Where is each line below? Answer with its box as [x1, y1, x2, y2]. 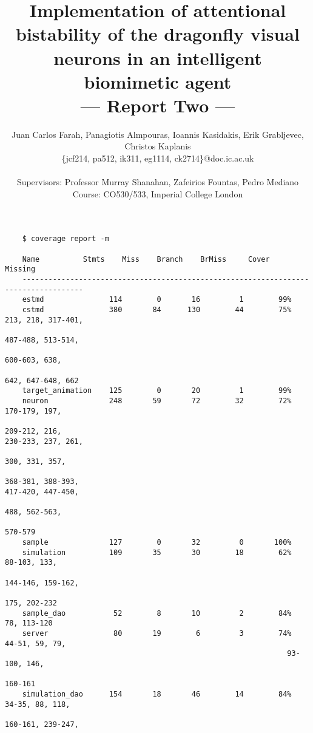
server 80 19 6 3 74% [22, 629, 292, 638]
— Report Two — [80, 92, 235, 117]
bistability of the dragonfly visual [16, 21, 300, 46]
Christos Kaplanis [124, 140, 191, 152]
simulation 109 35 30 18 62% [22, 548, 292, 557]
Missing [5, 265, 36, 274]
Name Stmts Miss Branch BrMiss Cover [22, 254, 270, 264]
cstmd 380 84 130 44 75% [22, 305, 292, 315]
